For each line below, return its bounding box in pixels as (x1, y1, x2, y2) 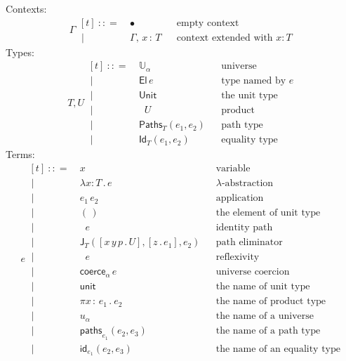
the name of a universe (215, 311, 314, 322)
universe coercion (215, 267, 290, 277)
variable (215, 164, 251, 174)
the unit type (221, 91, 278, 101)
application (215, 193, 264, 204)
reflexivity (215, 252, 260, 263)
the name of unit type (215, 282, 310, 292)
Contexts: (6, 1, 47, 15)
